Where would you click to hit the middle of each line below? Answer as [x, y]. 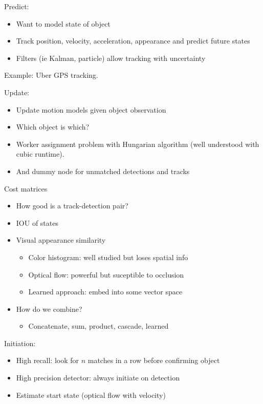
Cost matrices [26, 188]
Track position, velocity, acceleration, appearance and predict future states [133, 41]
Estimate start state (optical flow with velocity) [91, 395]
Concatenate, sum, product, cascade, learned [98, 326]
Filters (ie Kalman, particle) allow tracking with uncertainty [111, 58]
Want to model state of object [63, 23]
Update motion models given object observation [91, 109]
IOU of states [37, 222]
